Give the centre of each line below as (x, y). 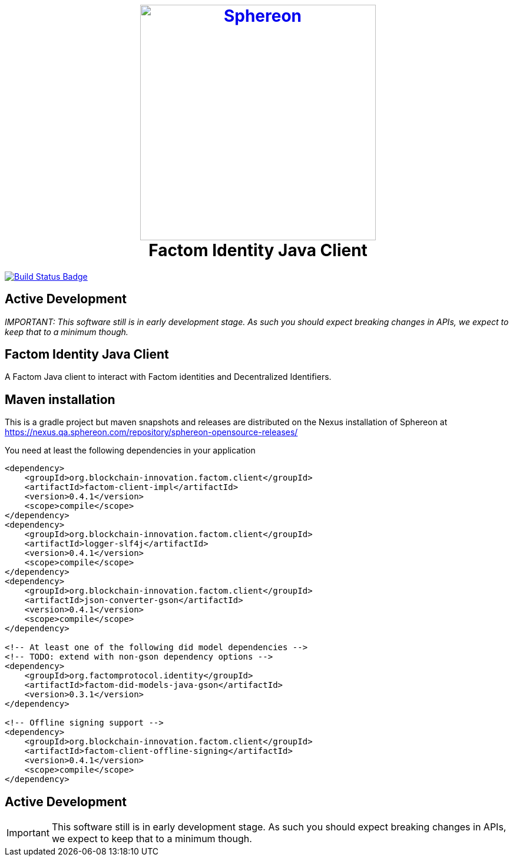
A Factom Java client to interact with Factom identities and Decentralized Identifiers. (168, 377)
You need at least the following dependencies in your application (130, 451)
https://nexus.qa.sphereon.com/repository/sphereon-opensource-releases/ (151, 432)
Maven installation (60, 399)
